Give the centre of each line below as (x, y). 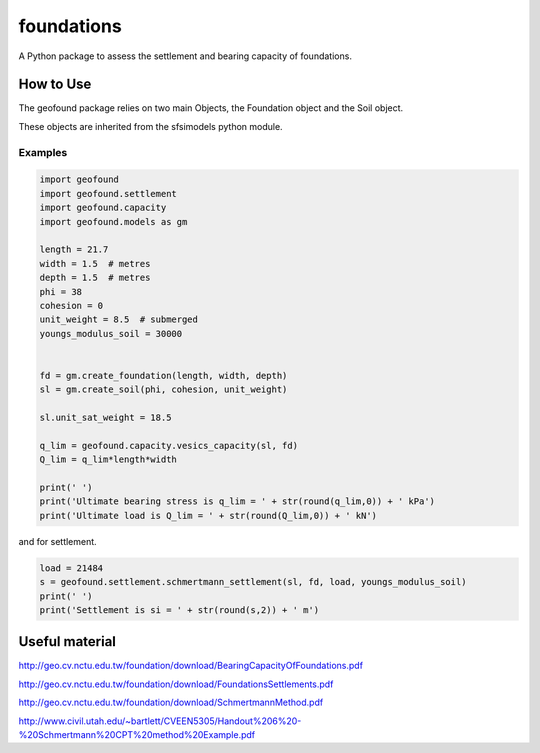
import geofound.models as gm (113, 221)
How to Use (55, 84)
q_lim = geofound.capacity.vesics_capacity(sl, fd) (169, 445)
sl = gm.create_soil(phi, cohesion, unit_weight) (163, 389)
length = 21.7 (74, 249)
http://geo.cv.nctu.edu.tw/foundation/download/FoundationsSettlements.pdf (176, 684)
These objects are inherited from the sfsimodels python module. (151, 126)
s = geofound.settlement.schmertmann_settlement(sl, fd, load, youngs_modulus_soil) (253, 582)
